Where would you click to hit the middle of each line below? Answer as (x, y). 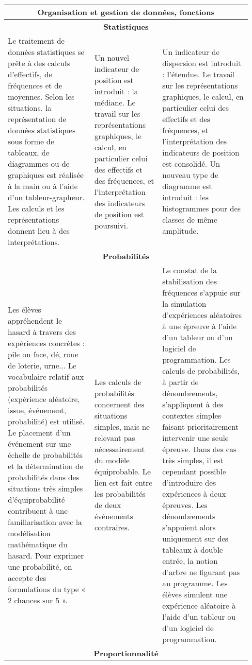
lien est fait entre (123, 482)
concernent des (119, 404)
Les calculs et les (36, 208)
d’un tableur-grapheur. (46, 197)
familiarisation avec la (45, 522)
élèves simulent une (195, 594)
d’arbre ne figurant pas (201, 572)
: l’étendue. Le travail (198, 74)
